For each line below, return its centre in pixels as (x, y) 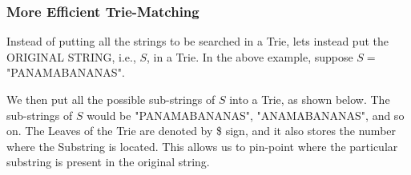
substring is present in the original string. (108, 162)
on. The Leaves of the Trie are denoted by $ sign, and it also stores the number (201, 131)
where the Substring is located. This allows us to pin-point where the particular (202, 146)
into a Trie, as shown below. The (310, 99)
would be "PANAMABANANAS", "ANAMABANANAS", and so (246, 115)
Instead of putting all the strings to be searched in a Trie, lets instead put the (197, 41)
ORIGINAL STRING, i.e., (71, 56)
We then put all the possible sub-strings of (111, 99)
